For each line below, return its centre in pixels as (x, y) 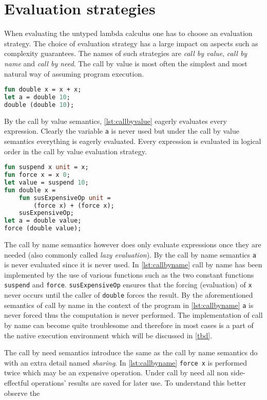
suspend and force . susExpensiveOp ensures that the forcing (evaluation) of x (128, 285)
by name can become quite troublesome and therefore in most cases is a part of (129, 325)
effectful (17, 383)
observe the (22, 393)
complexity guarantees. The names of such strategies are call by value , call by (126, 53)
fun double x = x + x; (43, 90)
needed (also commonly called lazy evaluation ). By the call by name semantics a (130, 254)
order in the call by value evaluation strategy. (75, 151)
